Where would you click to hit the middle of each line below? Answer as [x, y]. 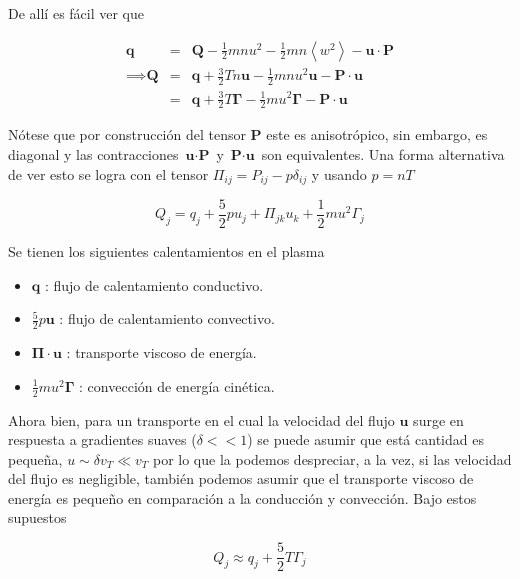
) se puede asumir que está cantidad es [365, 439]
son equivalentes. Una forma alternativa [383, 153]
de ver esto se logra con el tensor [108, 173]
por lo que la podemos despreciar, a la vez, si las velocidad [332, 458]
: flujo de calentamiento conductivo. [154, 284]
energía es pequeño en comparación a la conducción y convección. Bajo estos [242, 497]
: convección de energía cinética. [177, 385]
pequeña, [35, 458]
